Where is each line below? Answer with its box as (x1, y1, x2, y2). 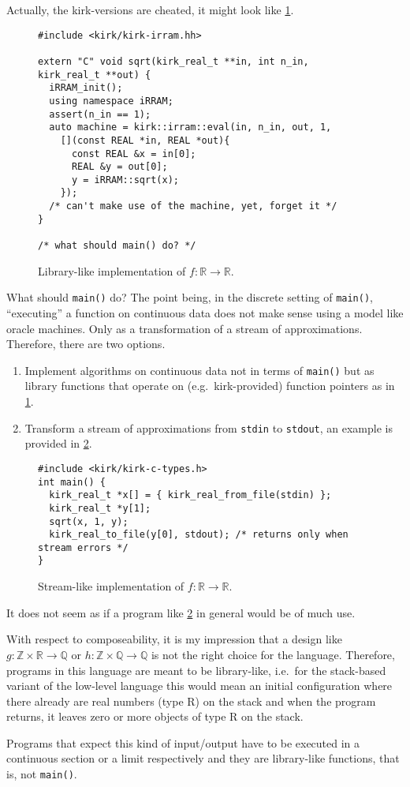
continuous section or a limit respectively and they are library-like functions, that (6, 750, 400, 766)
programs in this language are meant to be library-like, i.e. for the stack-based (6, 661, 386, 678)
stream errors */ (38, 542, 129, 553)
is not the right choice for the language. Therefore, (151, 646, 395, 662)
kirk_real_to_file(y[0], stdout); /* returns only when (49, 529, 348, 541)
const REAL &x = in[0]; (71, 148, 196, 159)
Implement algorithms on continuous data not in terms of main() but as (24, 362, 375, 378)
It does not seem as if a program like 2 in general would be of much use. (6, 604, 356, 620)
